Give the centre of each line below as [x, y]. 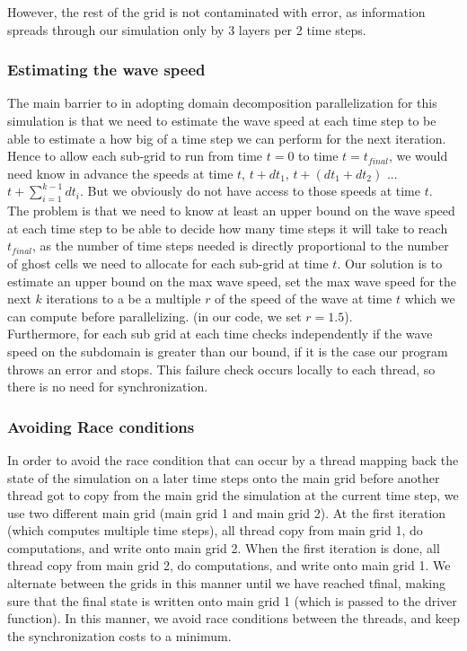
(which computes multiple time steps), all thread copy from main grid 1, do [215, 530]
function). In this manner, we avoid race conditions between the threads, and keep [233, 618]
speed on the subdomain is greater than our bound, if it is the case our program [228, 351]
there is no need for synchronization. [108, 387]
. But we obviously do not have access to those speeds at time [250, 191]
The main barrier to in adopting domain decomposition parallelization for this [222, 103]
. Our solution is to [390, 263]
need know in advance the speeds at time [120, 173]
